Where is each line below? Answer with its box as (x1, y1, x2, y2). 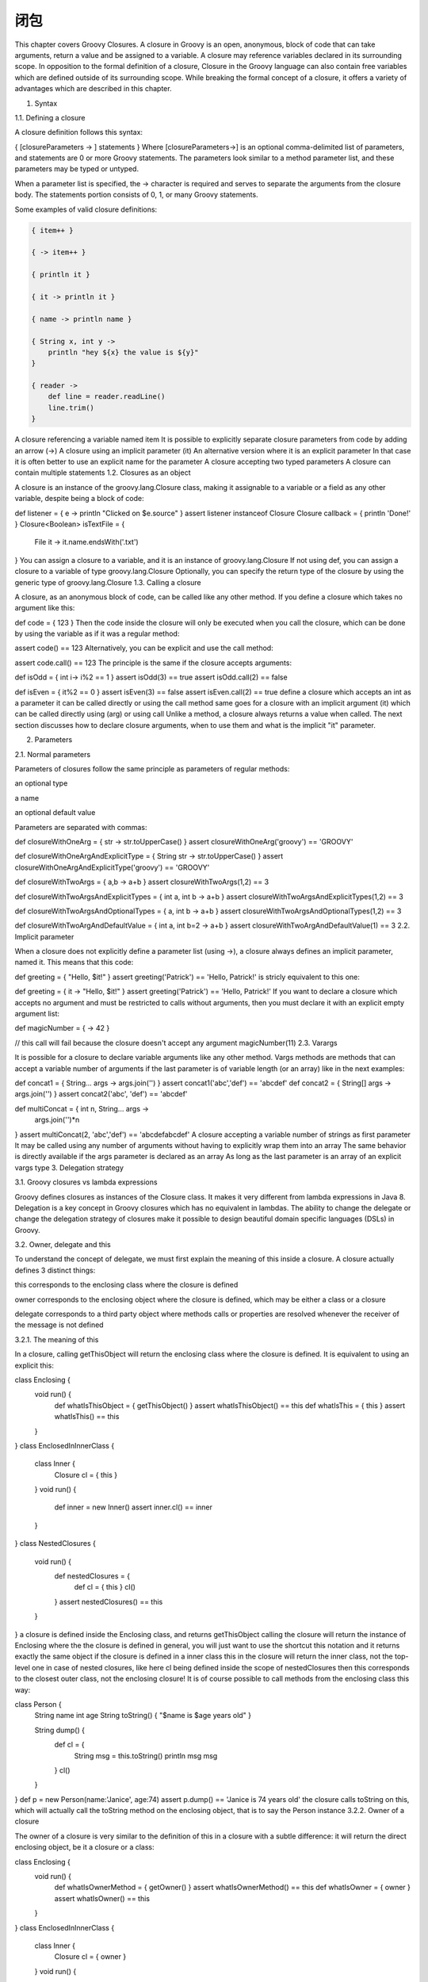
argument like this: (14, 603, 75, 613)
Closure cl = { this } (54, 1470, 118, 1479)
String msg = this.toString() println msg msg (74, 1751, 218, 1760)
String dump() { (34, 1725, 85, 1735)
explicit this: (14, 1360, 55, 1370)
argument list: (14, 1009, 59, 1019)
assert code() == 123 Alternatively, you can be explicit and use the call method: (14, 643, 273, 653)
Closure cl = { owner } (54, 1952, 127, 1961)
